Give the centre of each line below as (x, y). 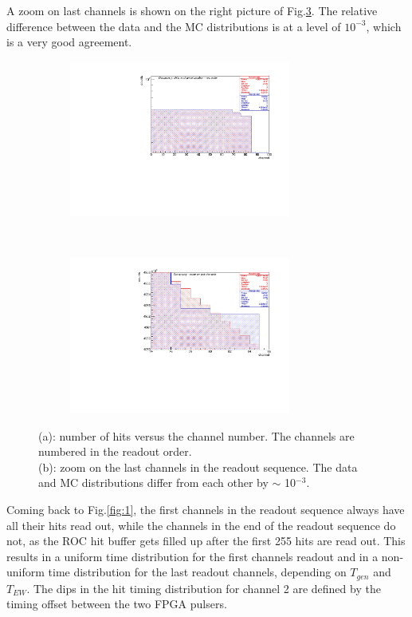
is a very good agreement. (69, 42)
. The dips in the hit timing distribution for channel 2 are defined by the (204, 588)
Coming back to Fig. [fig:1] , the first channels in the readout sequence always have (206, 509)
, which (384, 26)
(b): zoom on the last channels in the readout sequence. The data (198, 467)
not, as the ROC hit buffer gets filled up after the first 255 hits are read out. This (206, 541)
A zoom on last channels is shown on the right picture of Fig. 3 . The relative (192, 10)
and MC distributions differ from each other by (153, 483)
